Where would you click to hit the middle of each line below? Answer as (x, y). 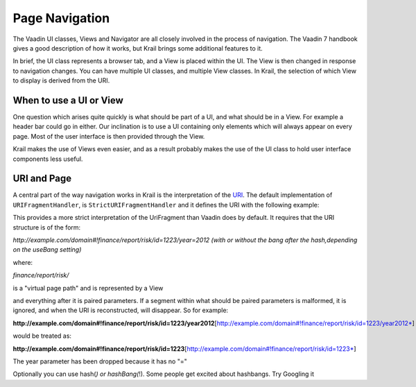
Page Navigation (61, 18)
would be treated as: (42, 336)
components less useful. (48, 159)
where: (23, 262)
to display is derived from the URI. (61, 80)
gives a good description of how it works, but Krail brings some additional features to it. (138, 48)
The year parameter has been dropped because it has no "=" (100, 361)
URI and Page (42, 179)
